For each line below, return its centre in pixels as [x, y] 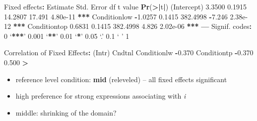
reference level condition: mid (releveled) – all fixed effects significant [121, 79]
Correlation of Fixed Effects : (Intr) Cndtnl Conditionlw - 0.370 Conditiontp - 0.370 [129, 53]
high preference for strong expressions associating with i [101, 96]
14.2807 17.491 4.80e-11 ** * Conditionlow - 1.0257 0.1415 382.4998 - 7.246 [116, 16]
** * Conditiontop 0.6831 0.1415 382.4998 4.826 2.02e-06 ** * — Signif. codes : [132, 26]
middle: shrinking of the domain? [66, 112]
